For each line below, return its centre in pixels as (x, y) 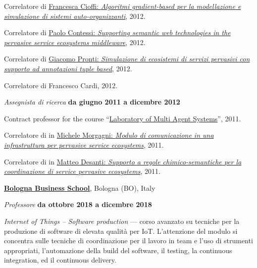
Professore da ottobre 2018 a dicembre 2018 (78, 204)
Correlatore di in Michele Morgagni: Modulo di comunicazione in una (109, 135)
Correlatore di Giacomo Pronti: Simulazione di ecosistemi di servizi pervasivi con (127, 59)
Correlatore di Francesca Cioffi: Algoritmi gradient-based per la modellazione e (123, 6)
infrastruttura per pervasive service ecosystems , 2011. (84, 144)
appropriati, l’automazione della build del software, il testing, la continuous (118, 250)
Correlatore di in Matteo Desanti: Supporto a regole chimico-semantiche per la (123, 161)
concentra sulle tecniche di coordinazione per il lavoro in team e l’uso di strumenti (128, 241)
